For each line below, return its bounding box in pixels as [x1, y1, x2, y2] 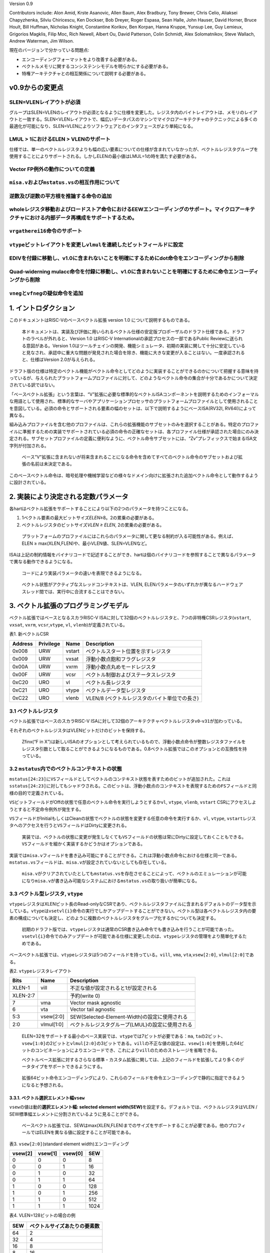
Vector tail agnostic [70, 1006, 116, 1013]
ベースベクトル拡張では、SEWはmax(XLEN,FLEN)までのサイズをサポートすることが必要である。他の [21, 1122, 228, 1128]
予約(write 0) [70, 992, 100, 999]
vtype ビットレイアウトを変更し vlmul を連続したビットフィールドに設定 [9, 241, 183, 248]
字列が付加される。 [9, 443, 49, 449]
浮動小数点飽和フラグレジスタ [85, 656, 156, 663]
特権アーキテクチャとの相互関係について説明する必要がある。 [21, 70, 148, 76]
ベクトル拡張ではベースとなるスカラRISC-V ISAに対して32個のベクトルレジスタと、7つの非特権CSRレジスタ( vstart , [9, 614, 251, 621]
